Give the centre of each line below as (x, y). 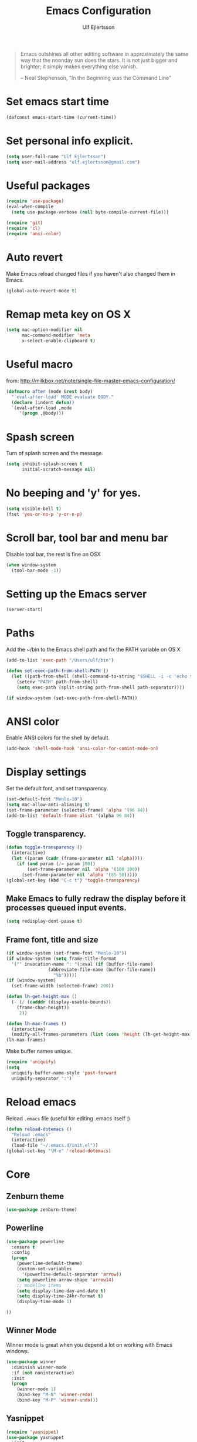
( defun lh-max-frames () (36, 1024)
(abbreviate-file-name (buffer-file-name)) (102, 969)
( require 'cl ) (23, 228)
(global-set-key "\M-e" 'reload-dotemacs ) (59, 1151)
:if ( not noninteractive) (43, 1373)
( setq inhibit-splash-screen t (44, 464)
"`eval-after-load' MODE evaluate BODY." (63, 397)
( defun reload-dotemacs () (39, 1129)
